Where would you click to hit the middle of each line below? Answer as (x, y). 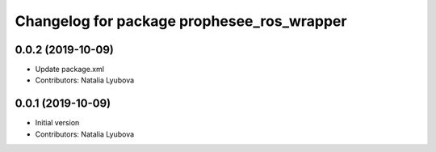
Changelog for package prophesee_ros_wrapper (181, 21)
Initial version (57, 123)
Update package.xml (70, 70)
